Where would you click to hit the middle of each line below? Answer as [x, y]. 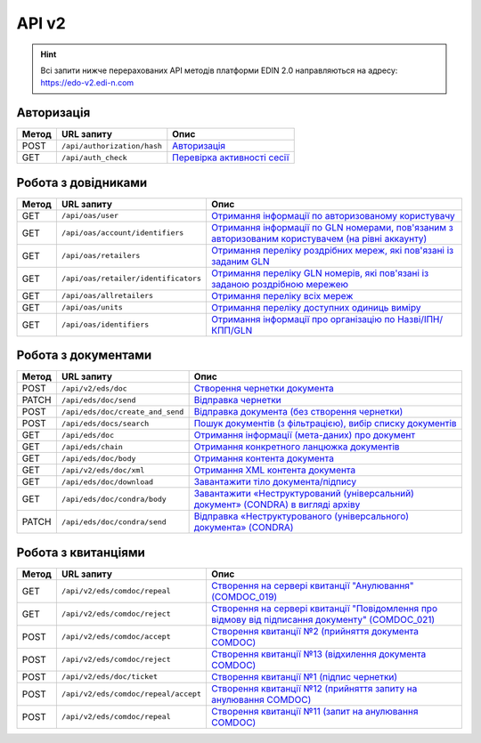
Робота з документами [84, 355]
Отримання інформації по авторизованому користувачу [333, 215]
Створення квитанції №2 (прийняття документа [314, 631]
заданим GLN [240, 261]
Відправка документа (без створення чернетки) [298, 412]
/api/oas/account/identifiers [122, 233]
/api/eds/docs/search [105, 423]
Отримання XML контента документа [275, 470]
